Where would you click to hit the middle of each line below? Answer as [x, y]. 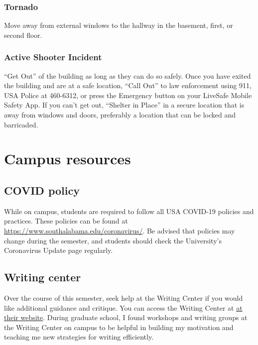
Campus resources [67, 159]
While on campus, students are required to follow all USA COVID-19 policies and [129, 211]
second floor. [23, 35]
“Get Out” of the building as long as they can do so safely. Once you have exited [128, 75]
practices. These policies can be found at [66, 221]
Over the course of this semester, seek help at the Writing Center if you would [124, 297]
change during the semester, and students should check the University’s [113, 240]
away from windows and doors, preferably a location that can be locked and [120, 115]
